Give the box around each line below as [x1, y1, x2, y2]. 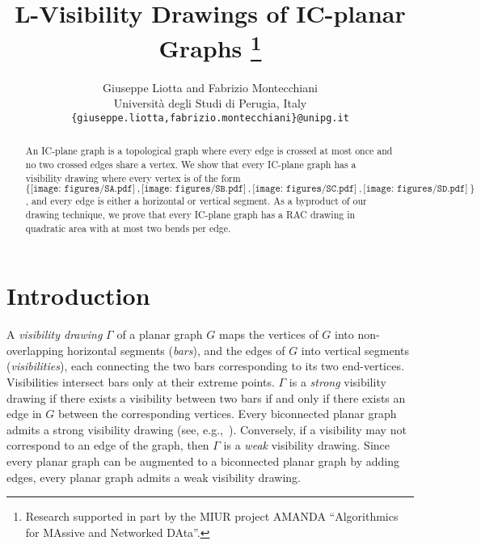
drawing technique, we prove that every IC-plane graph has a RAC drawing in [25, 207, 356, 221]
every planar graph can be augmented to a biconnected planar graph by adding [6, 452, 399, 469]
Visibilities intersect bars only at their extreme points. [6, 373, 275, 390]
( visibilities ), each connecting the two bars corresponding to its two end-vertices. [6, 357, 404, 374]
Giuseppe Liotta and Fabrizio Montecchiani [103, 78, 318, 95]
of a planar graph [116, 326, 203, 343]
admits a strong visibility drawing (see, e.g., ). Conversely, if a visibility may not [6, 420, 407, 437]
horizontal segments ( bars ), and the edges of [67, 341, 285, 358]
